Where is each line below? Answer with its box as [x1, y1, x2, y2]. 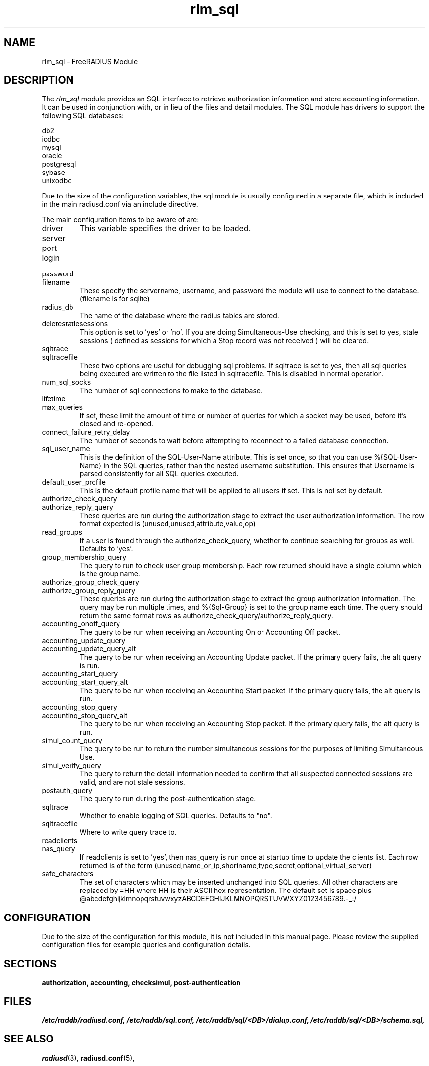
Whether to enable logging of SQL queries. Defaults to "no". [79, 811, 272, 820]
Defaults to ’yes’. [79, 545, 133, 553]
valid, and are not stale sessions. [79, 778, 185, 787]
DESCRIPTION [4, 74, 74, 87]
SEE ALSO [4, 1033, 54, 1045]
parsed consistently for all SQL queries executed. [79, 470, 238, 478]
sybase [42, 168, 65, 177]
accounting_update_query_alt [42, 645, 136, 653]
